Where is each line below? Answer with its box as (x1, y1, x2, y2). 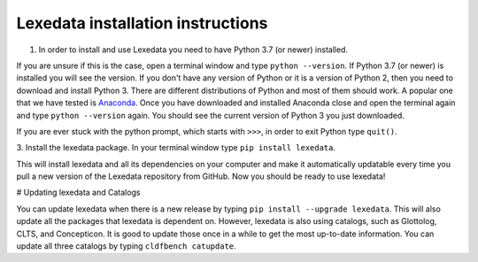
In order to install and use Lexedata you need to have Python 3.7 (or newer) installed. (38, 44, 349, 55)
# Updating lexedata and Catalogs (16, 187, 141, 198)
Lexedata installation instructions (16, 13, 268, 33)
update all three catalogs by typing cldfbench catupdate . (16, 241, 236, 251)
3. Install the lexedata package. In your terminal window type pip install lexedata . (16, 143, 336, 153)
